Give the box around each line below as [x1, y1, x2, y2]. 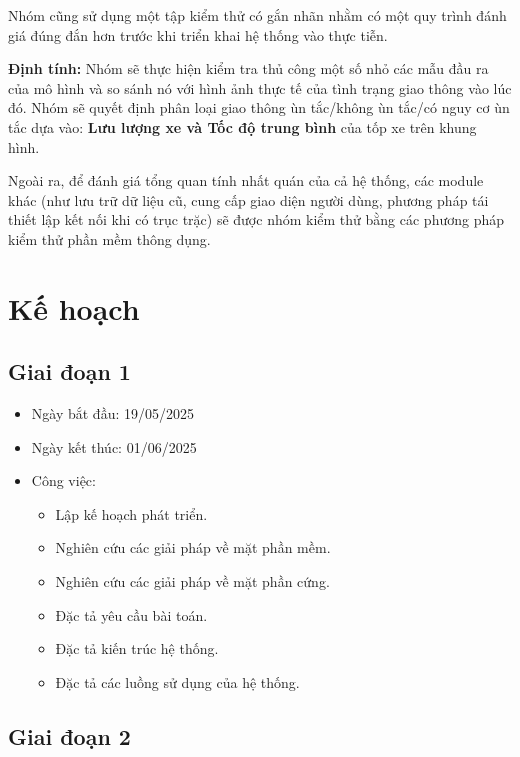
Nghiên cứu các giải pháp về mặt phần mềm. [55, 537, 331, 558]
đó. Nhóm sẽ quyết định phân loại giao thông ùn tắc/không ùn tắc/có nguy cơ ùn [8, 97, 510, 118]
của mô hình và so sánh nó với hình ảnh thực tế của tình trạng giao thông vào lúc [8, 77, 512, 98]
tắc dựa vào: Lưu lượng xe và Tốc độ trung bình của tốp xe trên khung [8, 116, 477, 137]
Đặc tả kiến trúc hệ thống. [55, 638, 219, 659]
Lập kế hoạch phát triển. [55, 503, 208, 524]
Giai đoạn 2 [8, 720, 131, 751]
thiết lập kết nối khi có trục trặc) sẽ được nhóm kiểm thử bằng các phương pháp [8, 209, 505, 230]
